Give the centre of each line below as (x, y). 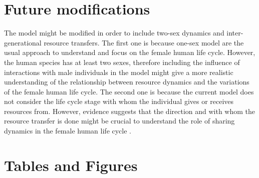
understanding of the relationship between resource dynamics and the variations (127, 82)
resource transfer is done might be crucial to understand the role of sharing (119, 121)
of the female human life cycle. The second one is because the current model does (129, 91)
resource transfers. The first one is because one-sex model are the (144, 42)
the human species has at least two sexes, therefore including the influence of (122, 62)
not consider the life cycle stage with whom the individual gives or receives (119, 101)
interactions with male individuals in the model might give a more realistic (119, 72)
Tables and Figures (71, 165)
